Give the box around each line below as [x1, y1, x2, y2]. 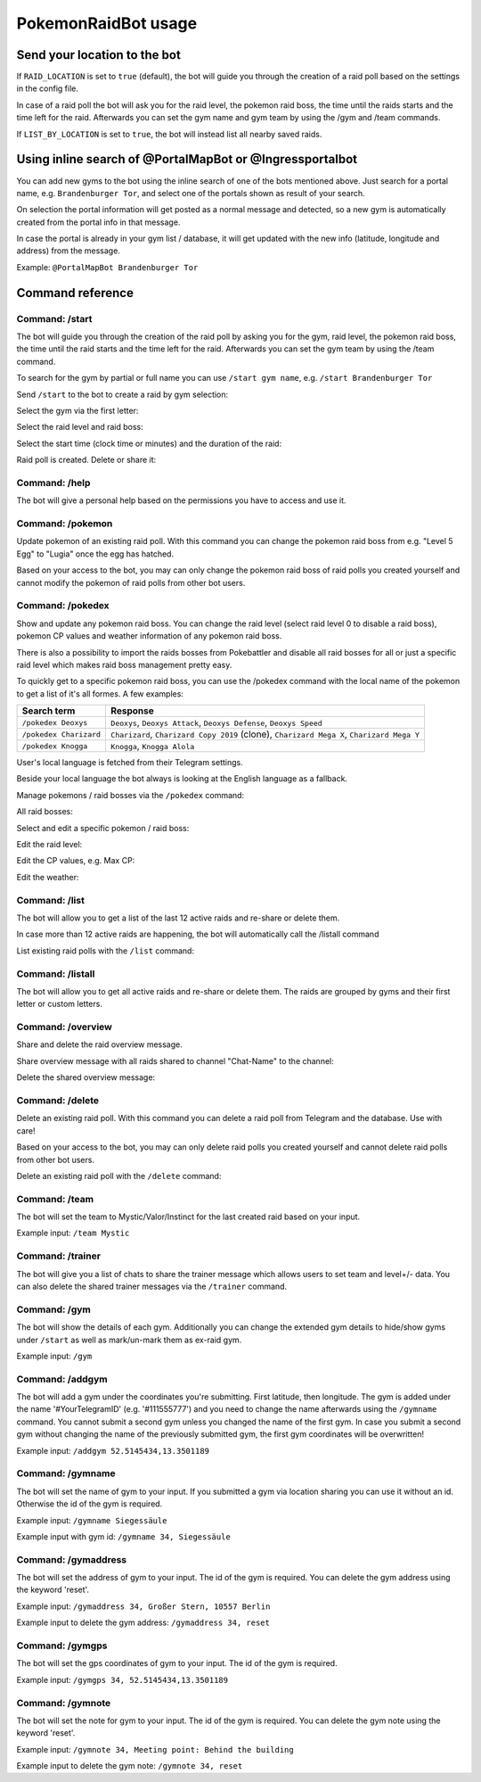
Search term [21, 705, 76, 717]
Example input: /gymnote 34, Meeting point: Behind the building [16, 1744, 294, 1754]
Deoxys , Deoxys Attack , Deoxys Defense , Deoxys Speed [110, 716, 322, 729]
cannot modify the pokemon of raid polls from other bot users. [16, 577, 246, 588]
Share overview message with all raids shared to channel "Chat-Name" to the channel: [16, 1055, 334, 1066]
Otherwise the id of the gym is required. [16, 1498, 163, 1509]
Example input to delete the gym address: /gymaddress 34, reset [16, 1617, 271, 1628]
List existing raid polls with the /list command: [16, 945, 195, 956]
